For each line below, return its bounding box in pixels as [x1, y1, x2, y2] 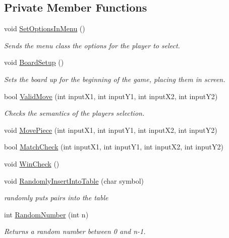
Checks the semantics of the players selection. [4, 108, 145, 118]
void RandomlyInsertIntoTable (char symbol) [4, 175, 144, 186]
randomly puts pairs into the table [4, 192, 108, 203]
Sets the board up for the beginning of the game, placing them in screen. [4, 73, 225, 84]
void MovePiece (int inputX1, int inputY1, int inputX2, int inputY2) [4, 124, 217, 135]
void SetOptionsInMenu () [4, 23, 85, 34]
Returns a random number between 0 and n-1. [4, 226, 146, 236]
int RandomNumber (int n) [4, 209, 89, 219]
